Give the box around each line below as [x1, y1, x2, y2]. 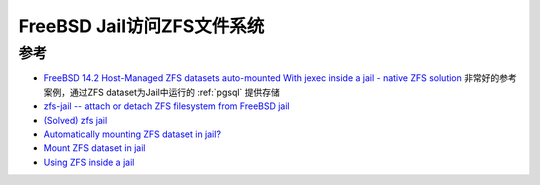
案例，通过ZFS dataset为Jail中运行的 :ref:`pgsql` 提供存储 [43, 86, 280, 98]
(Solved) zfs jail [43, 114, 108, 126]
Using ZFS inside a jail [43, 156, 135, 168]
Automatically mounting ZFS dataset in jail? [43, 128, 222, 140]
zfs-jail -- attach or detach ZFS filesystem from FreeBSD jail [43, 100, 290, 112]
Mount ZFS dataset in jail [43, 142, 146, 154]
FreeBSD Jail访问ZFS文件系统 [18, 15, 265, 37]
